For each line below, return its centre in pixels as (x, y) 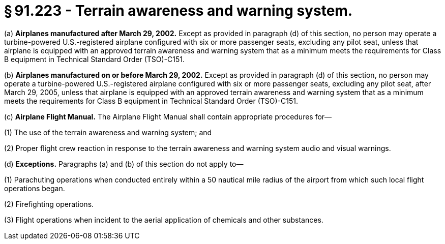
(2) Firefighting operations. (49, 204)
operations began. (35, 188)
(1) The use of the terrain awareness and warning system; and (108, 132)
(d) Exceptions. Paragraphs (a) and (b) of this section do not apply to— (124, 164)
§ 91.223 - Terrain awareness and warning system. (179, 11)
